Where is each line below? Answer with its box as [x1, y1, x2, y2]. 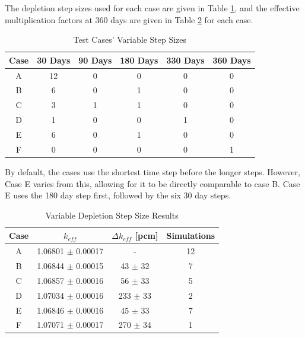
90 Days [78, 53, 112, 66]
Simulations [166, 229, 215, 242]
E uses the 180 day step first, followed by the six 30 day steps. [5, 189, 231, 201]
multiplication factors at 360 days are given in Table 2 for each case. [5, 13, 253, 26]
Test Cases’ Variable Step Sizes [73, 33, 187, 46]
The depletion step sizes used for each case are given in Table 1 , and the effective [5, 2, 300, 14]
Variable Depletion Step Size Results [45, 209, 179, 221]
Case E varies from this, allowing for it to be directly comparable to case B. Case [5, 177, 300, 189]
